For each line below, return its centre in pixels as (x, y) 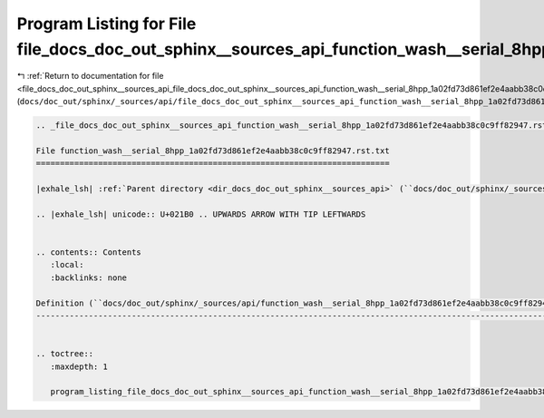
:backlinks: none (88, 277)
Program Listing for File (107, 24)
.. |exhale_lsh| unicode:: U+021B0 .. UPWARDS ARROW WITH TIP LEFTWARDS (201, 214)
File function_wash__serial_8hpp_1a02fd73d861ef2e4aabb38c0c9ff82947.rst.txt (213, 151)
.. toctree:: (65, 354)
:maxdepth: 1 (79, 366)
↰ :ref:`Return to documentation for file (90, 76)
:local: (67, 265)
